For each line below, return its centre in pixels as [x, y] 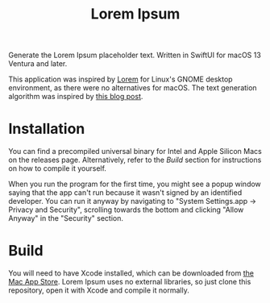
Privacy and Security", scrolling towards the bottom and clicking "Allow [126, 210]
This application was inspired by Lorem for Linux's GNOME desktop [120, 79]
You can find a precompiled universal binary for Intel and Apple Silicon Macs [135, 151]
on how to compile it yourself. [58, 168]
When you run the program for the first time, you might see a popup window [135, 184]
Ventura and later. [38, 64]
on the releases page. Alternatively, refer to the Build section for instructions [135, 160]
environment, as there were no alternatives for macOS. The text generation [133, 88]
